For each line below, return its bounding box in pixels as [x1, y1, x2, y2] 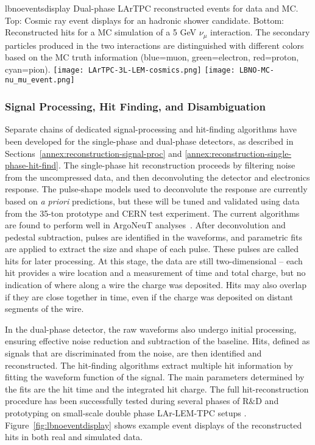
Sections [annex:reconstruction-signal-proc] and [5, 147, 182, 159]
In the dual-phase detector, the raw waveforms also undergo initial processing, [5, 322, 297, 335]
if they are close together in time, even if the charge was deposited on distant [5, 290, 293, 303]
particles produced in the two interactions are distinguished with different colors [5, 38, 304, 51]
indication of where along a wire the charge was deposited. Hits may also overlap [5, 278, 307, 291]
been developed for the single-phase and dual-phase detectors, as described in [5, 134, 294, 147]
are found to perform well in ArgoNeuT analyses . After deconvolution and [5, 219, 286, 231]
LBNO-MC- [239, 65, 274, 74]
